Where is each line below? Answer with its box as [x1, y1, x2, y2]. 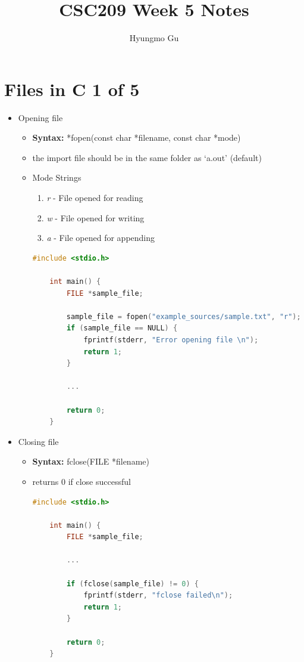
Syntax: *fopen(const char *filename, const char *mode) [32, 131, 241, 144]
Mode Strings [32, 171, 82, 184]
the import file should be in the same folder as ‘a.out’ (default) [32, 151, 262, 163]
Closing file [18, 435, 59, 447]
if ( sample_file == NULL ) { [66, 324, 178, 333]
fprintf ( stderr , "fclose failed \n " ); [83, 591, 233, 600]
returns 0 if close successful [32, 475, 131, 487]
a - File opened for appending [46, 231, 155, 244]
